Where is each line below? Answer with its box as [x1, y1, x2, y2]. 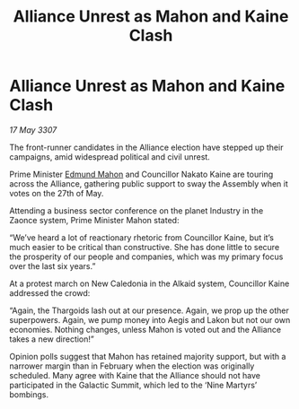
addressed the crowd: [9, 287, 91, 298]
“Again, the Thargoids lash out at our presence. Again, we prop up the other [9, 305, 290, 316]
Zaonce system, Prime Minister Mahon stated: [9, 214, 180, 225]
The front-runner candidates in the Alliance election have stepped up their [9, 142, 284, 152]
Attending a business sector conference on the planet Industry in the [9, 204, 264, 216]
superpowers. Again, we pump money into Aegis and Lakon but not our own [9, 314, 291, 325]
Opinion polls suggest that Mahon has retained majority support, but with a [9, 351, 286, 361]
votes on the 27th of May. [9, 187, 104, 198]
